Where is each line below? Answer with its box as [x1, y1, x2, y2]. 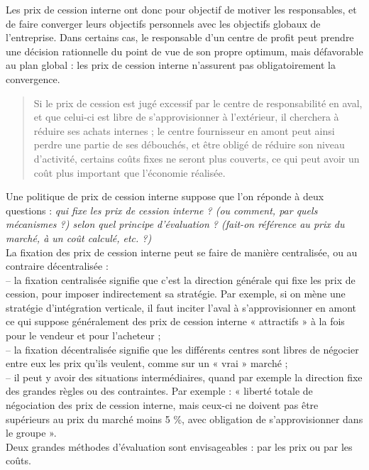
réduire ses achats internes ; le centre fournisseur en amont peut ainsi [33, 123, 335, 138]
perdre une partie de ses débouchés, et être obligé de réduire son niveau [33, 137, 345, 152]
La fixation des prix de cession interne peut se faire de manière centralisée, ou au [6, 244, 358, 259]
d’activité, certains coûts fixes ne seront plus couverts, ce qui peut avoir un [33, 151, 360, 165]
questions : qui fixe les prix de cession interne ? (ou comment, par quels [6, 202, 318, 217]
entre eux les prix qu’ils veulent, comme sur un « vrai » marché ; [6, 356, 288, 371]
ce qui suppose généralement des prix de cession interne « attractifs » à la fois [6, 314, 345, 329]
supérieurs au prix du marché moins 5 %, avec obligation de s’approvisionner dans [6, 411, 363, 426]
